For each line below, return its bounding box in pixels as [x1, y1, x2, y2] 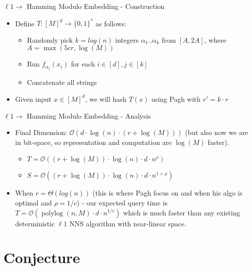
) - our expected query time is [77, 197, 168, 207]
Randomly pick [27, 34, 73, 45]
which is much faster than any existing [123, 207, 240, 217]
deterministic [15, 218, 55, 228]
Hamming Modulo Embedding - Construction [26, 1, 165, 11]
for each [71, 59, 95, 69]
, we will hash [85, 93, 127, 104]
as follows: [96, 18, 127, 28]
